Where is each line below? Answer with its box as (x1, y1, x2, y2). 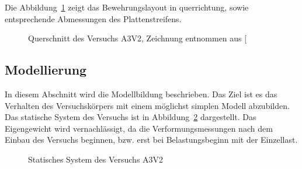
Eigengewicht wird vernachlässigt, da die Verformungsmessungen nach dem (5, 122, 273, 134)
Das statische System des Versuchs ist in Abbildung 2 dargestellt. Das (5, 111, 256, 123)
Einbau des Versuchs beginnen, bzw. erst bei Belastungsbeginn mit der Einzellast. (5, 133, 298, 146)
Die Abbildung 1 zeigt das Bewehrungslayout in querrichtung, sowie (5, 1, 249, 13)
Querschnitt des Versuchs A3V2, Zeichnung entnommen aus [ (28, 32, 247, 44)
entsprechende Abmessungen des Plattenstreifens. (5, 12, 182, 24)
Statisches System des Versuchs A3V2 (28, 153, 164, 165)
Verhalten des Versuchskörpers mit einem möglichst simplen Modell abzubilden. (5, 99, 290, 111)
